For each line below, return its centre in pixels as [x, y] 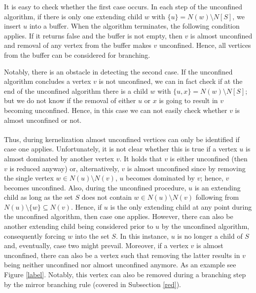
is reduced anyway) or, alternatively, [64, 168]
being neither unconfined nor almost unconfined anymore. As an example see [120, 265]
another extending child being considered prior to [79, 226]
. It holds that [141, 158]
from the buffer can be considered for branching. [77, 55]
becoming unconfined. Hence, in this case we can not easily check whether [116, 110]
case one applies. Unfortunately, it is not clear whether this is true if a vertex [121, 149]
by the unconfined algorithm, [205, 226]
